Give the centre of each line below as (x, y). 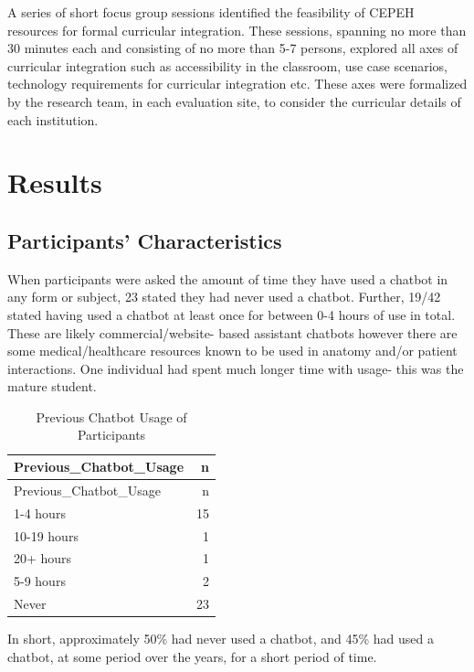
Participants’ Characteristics (145, 240)
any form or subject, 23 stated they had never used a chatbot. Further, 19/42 (224, 297)
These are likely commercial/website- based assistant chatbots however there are (232, 332)
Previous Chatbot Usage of (111, 416)
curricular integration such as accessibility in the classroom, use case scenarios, (228, 65)
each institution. (53, 119)
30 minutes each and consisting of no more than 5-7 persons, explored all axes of (233, 48)
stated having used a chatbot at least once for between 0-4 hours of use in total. (232, 314)
